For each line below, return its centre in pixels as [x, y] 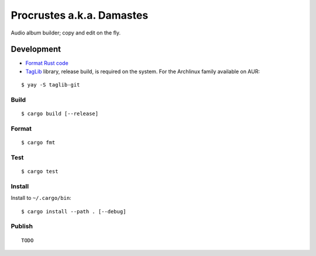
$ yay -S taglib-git [51, 85]
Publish [22, 226]
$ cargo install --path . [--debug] [74, 211]
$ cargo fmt [38, 143]
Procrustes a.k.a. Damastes [80, 15]
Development [36, 49]
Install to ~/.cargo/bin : [41, 198]
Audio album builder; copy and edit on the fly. [66, 33]
